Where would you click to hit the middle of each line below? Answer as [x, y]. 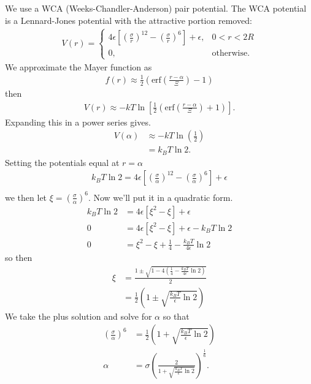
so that [176, 316]
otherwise [230, 53]
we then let [26, 197]
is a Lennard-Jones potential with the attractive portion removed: [129, 20]
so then [19, 258]
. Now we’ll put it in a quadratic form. [160, 197]
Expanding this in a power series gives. [78, 122]
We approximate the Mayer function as [79, 66]
